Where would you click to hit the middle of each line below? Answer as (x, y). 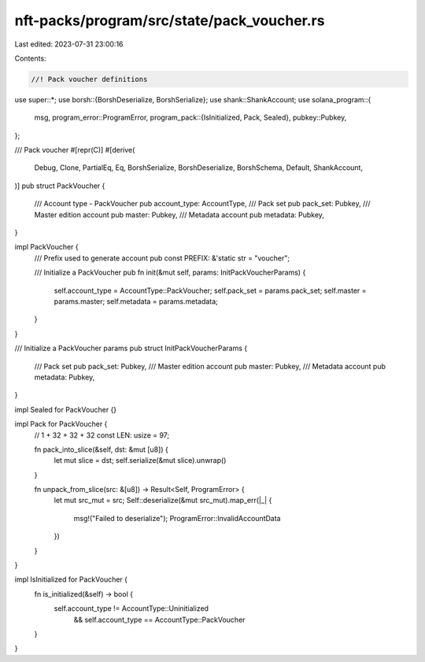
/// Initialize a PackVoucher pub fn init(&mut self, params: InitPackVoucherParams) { (170, 272)
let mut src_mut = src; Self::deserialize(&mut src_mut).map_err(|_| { (163, 501)
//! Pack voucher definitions (89, 79)
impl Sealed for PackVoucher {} (66, 409)
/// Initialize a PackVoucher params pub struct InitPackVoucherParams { (131, 348)
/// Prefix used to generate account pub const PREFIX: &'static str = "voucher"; (162, 258)
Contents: (30, 58)
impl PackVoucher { (46, 247)
